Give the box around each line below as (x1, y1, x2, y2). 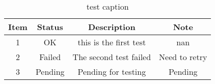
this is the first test (77, 36, 146, 48)
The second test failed (72, 51, 151, 63)
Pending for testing (77, 66, 146, 77)
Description (88, 21, 136, 33)
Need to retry (159, 51, 207, 63)
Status (37, 21, 63, 33)
